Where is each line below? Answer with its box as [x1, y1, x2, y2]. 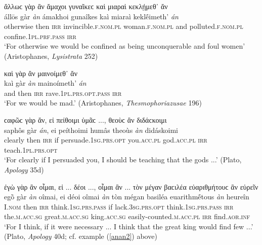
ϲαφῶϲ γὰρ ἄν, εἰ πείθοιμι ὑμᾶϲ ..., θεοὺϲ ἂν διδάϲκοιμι [4, 114, 167, 125]
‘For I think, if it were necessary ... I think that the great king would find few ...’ [4, 221, 253, 231]
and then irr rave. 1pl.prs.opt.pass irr [4, 87, 122, 98]
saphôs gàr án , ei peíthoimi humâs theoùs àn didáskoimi [4, 124, 178, 135]
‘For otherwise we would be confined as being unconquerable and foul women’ [4, 41, 245, 51]
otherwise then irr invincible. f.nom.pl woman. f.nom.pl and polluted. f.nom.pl [4, 21, 243, 31]
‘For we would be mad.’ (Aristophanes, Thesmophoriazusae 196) [4, 97, 202, 108]
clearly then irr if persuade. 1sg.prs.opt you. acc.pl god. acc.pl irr [4, 134, 207, 145]
